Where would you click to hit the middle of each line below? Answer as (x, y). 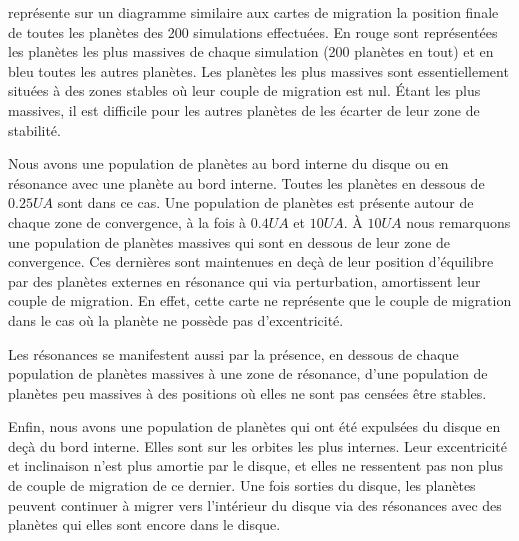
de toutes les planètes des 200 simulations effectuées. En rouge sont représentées (253, 31)
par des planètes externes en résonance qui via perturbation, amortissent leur (244, 280)
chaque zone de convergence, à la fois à (127, 221)
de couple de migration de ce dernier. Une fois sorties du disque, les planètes (242, 485)
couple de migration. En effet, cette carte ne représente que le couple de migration (260, 300)
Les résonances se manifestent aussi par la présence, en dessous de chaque (233, 353)
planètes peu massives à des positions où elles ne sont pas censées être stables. (247, 392)
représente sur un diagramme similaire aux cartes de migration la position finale (253, 12)
